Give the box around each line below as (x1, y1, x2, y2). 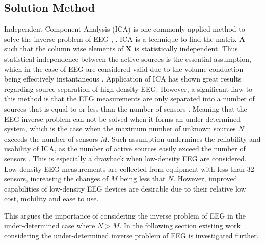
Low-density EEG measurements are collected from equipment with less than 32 (4, 163, 254, 174)
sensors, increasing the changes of (4, 173, 109, 184)
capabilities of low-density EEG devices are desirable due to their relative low (4, 183, 246, 194)
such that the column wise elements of (4, 43, 123, 54)
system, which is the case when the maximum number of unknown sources (4, 123, 236, 134)
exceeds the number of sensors (4, 133, 98, 144)
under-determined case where (4, 220, 95, 231)
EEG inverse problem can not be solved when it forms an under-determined (4, 113, 241, 124)
